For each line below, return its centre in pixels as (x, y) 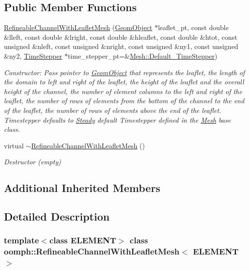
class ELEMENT (83, 240)
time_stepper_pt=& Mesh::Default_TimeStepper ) (142, 56)
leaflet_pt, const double (193, 27)
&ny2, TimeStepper (33, 56)
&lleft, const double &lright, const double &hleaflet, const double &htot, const (121, 37)
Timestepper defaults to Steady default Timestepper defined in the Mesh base (117, 119)
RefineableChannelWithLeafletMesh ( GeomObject (78, 27)
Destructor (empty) (32, 162)
